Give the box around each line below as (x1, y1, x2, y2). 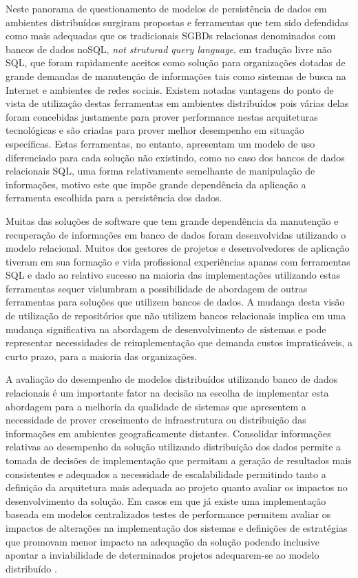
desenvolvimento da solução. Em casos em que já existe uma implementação (6, 493, 326, 508)
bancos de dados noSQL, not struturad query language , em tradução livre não (6, 41, 332, 56)
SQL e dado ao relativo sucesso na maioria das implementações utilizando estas (6, 268, 341, 282)
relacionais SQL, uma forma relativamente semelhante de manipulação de (6, 163, 315, 178)
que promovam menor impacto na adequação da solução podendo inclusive (6, 534, 320, 548)
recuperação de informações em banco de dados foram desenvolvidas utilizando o (6, 227, 346, 241)
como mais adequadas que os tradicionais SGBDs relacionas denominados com (6, 28, 336, 43)
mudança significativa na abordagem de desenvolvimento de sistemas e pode (6, 321, 326, 336)
